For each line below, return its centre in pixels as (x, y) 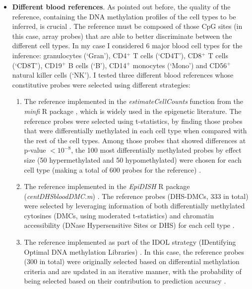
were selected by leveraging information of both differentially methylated (134, 206)
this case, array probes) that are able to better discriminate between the (122, 36)
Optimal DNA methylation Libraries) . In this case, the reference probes (134, 251)
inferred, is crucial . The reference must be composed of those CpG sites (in (127, 26)
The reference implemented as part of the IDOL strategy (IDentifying (130, 242)
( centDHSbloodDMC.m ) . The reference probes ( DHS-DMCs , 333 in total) (136, 196)
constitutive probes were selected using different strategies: (101, 84)
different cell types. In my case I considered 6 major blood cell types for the (127, 46)
